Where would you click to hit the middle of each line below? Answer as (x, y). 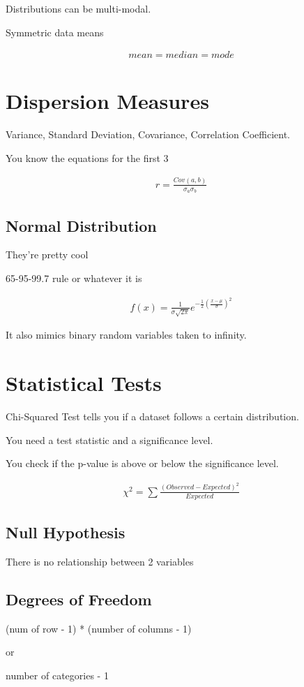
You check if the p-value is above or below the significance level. (142, 463)
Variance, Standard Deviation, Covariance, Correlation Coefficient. (148, 134)
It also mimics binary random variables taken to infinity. (126, 335)
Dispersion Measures (107, 101)
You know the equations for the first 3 (87, 157)
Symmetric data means (55, 32)
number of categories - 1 (57, 675)
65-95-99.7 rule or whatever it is (74, 278)
